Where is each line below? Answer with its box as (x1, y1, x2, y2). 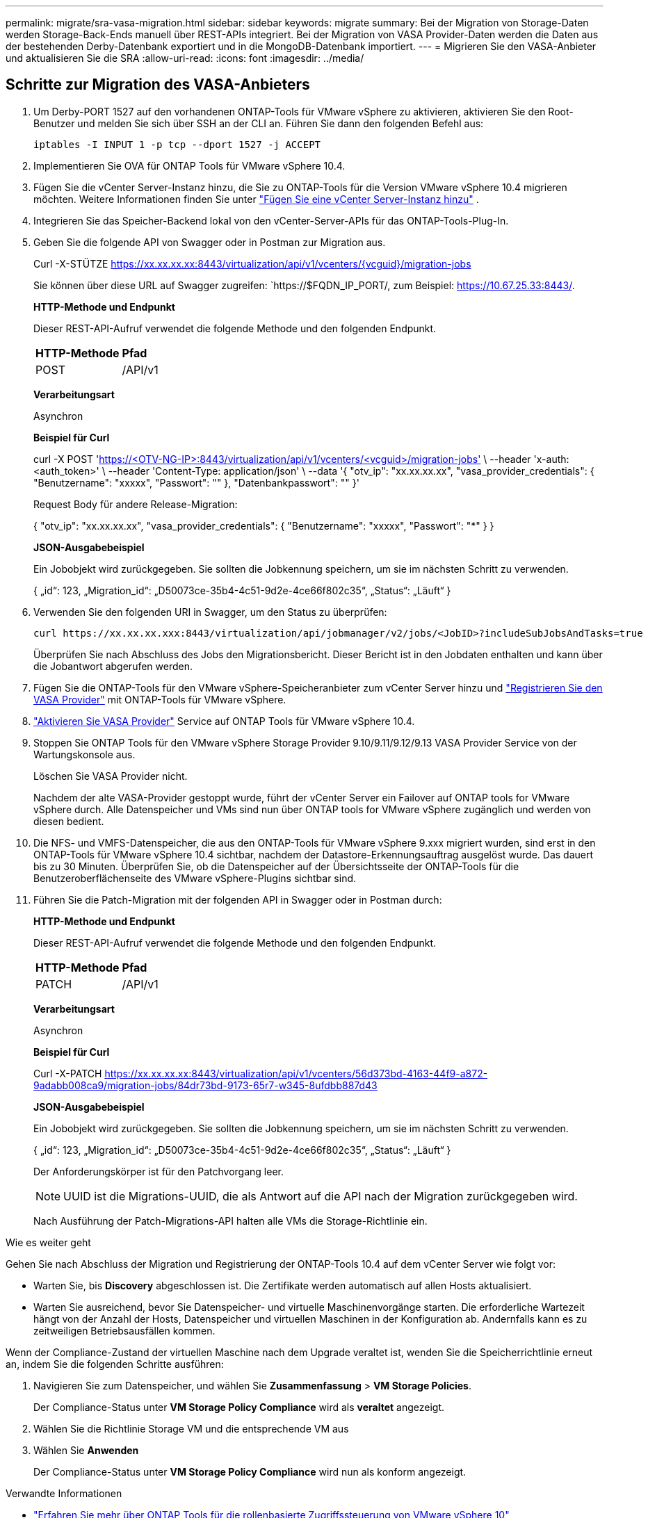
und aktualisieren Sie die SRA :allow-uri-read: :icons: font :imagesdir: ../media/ (6, 52, 364, 64)
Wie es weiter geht (6, 1236, 91, 1248)
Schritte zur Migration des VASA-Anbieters (6, 76, 310, 94)
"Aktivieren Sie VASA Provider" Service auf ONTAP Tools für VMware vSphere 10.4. (33, 715, 415, 727)
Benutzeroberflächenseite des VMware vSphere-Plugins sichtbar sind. (33, 872, 357, 884)
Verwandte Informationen (6, 1487, 122, 1499)
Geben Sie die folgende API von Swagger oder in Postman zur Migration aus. (33, 236, 386, 248)
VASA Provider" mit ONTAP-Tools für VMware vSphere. (33, 693, 286, 705)
